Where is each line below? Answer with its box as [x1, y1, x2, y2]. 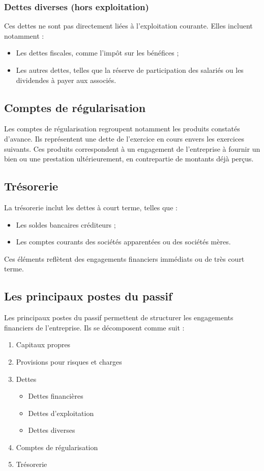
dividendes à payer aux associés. [16, 74, 116, 85]
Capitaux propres [16, 339, 71, 350]
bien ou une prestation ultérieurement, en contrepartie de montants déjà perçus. [4, 153, 254, 164]
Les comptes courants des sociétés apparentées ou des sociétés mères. [16, 236, 231, 247]
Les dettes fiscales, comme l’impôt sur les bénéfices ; [16, 47, 179, 58]
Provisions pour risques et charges [16, 356, 122, 367]
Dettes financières [28, 391, 83, 401]
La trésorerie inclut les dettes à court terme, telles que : [4, 202, 178, 212]
